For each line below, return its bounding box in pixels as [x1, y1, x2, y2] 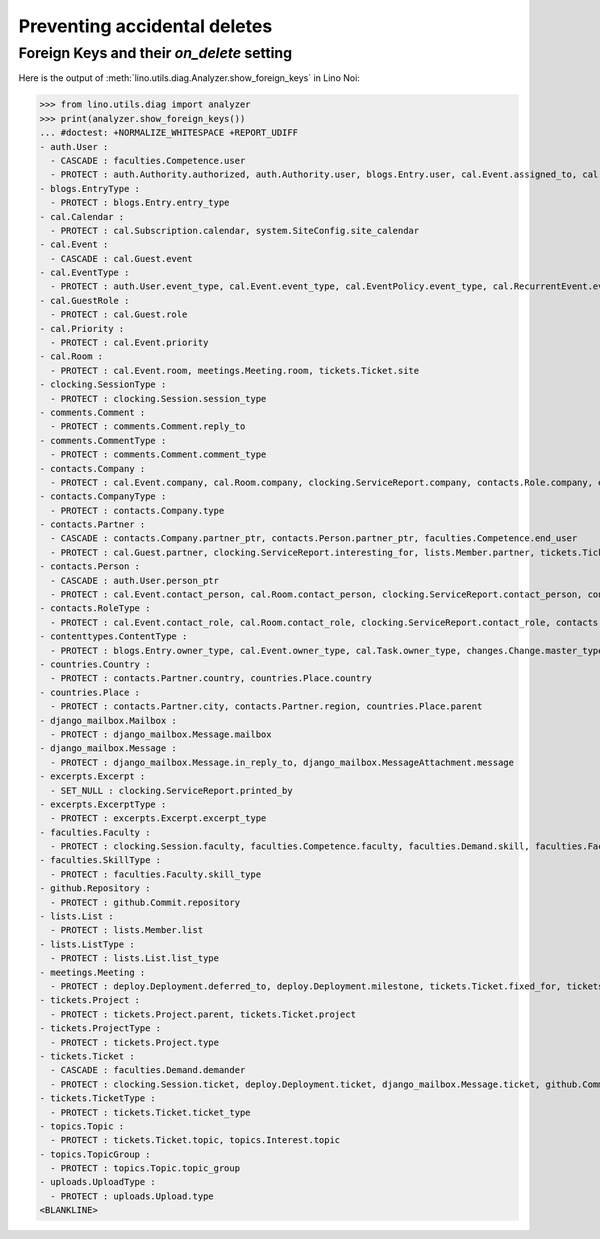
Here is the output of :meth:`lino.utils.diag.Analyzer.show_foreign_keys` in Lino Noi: [18, 72, 360, 84]
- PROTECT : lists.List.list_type [50, 953, 220, 964]
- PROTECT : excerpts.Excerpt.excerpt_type [50, 813, 267, 824]
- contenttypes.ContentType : [39, 631, 188, 642]
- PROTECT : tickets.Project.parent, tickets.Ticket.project [50, 1008, 357, 1020]
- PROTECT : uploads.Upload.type [50, 1190, 214, 1202]
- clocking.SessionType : [39, 379, 167, 390]
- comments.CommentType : [39, 435, 167, 446]
